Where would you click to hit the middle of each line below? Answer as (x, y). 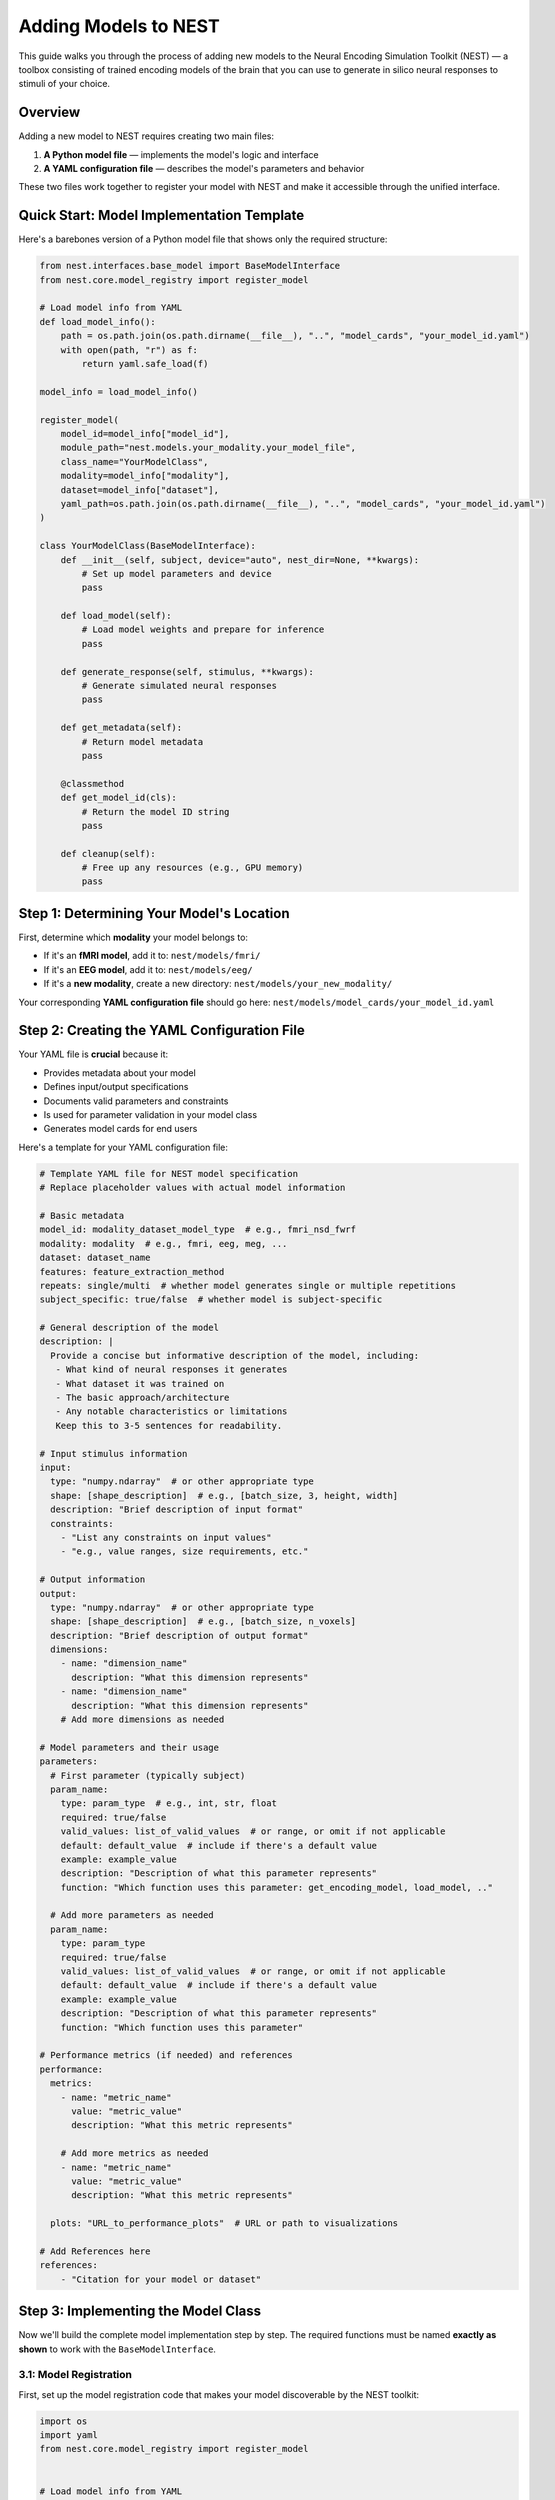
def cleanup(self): (108, 853)
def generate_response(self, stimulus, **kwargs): (187, 671)
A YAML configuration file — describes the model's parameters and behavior (204, 169)
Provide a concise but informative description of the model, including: (235, 1355)
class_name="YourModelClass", (134, 461)
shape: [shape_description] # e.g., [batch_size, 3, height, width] (224, 1495)
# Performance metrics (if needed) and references (166, 2055)
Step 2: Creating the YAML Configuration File (161, 1030)
